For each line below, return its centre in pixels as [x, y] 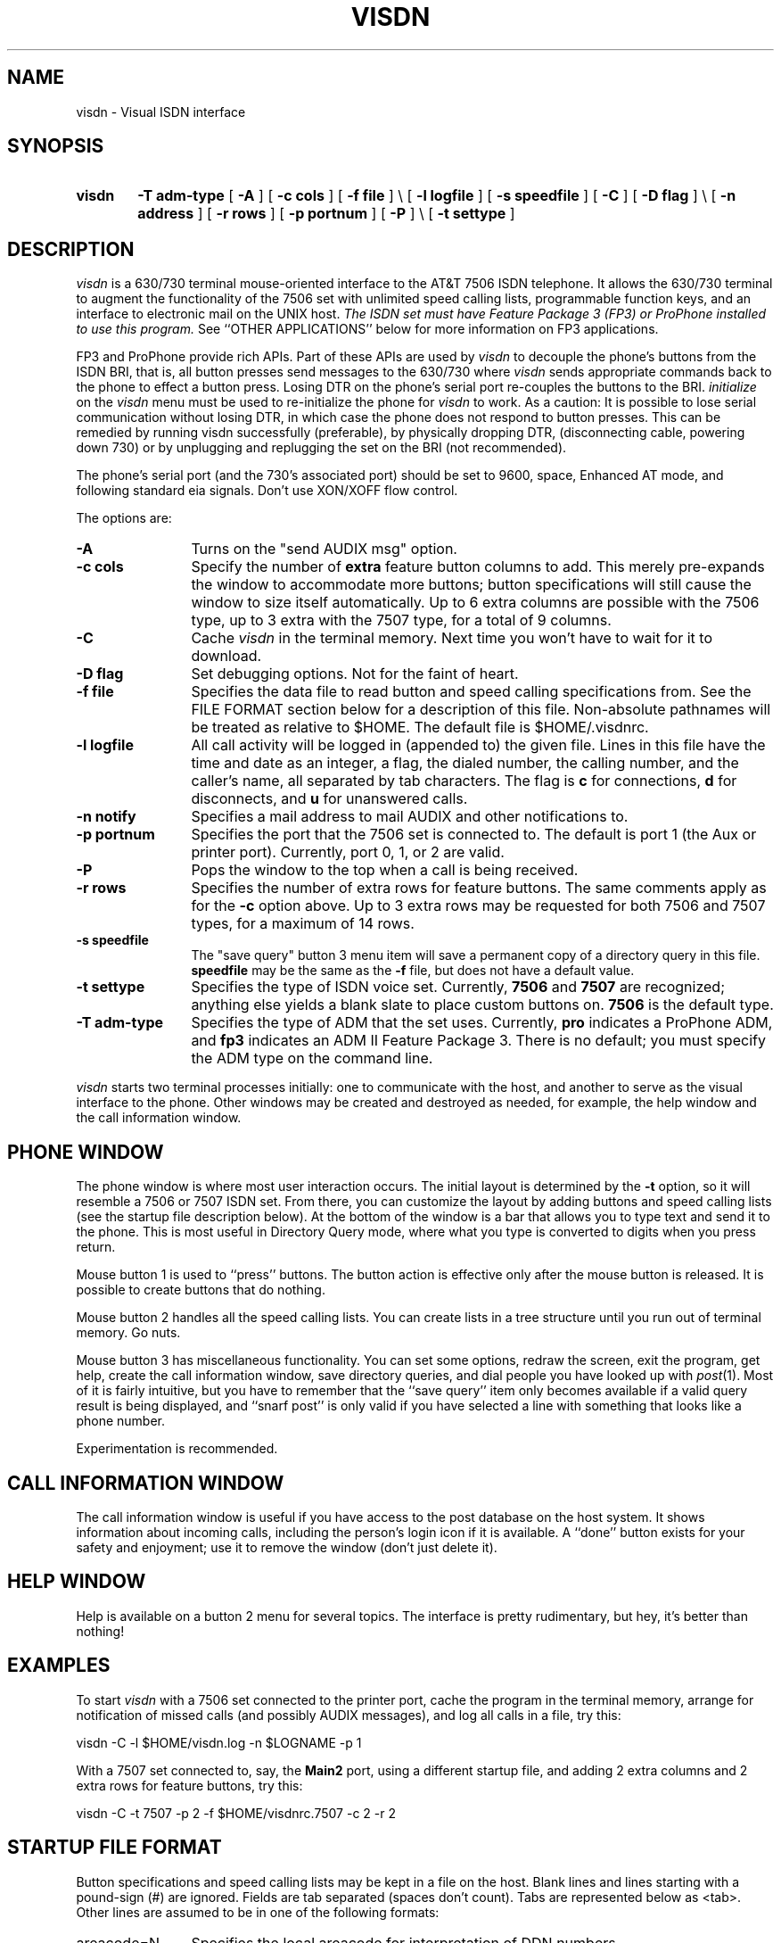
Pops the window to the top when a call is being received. [385, 870]
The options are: [124, 518]
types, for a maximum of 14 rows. [303, 924]
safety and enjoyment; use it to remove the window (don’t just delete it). [287, 1547]
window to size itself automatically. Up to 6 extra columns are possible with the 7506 [475, 603]
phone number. [120, 1421]
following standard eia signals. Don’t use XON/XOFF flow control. [267, 491]
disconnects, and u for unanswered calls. [329, 799]
